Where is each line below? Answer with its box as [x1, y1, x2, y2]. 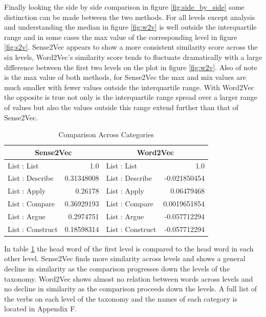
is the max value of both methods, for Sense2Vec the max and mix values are [4, 72, 246, 82]
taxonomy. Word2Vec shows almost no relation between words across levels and [4, 273, 253, 284]
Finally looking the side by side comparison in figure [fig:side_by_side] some [4, 2, 245, 12]
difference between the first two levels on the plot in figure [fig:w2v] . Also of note [4, 61, 257, 72]
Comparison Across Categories [58, 129, 154, 140]
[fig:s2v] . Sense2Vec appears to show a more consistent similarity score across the [4, 41, 258, 52]
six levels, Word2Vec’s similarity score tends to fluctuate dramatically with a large [4, 51, 262, 62]
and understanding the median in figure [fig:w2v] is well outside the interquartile [4, 22, 257, 32]
